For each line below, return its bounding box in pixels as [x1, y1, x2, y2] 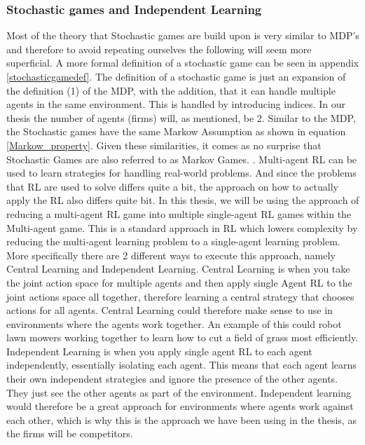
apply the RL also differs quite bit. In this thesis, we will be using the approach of [6, 193, 359, 207]
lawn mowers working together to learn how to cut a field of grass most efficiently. [6, 330, 359, 345]
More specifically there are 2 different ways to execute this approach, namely [6, 247, 336, 262]
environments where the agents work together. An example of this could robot [6, 316, 342, 331]
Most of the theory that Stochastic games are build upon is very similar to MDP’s [6, 28, 359, 43]
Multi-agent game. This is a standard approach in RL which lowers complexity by [6, 220, 358, 235]
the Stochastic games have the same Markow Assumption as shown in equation [6, 124, 346, 139]
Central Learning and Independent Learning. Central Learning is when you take [6, 261, 350, 276]
